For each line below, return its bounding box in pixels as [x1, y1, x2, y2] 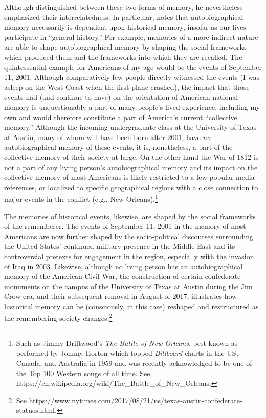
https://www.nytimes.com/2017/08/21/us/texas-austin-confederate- [29, 394, 242, 405]
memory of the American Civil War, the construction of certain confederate [4, 271, 241, 282]
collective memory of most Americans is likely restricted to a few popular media [4, 172, 255, 182]
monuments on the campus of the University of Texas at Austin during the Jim [4, 281, 253, 291]
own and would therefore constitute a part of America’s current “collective [4, 111, 237, 122]
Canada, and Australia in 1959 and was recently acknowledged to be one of [16, 357, 252, 368]
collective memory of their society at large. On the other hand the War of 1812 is [4, 151, 259, 162]
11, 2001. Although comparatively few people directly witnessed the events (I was [4, 72, 259, 82]
